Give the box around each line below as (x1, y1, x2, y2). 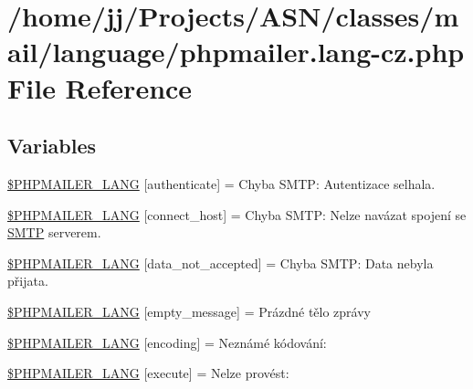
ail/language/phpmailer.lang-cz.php (7, 33, 465, 70)
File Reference (7, 68, 193, 106)
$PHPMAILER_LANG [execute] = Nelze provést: (7, 363, 289, 383)
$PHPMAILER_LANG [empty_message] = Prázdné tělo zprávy (7, 301, 371, 321)
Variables (7, 131, 97, 160)
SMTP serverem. (7, 223, 101, 242)
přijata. (7, 271, 48, 290)
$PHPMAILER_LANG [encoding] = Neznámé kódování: (7, 332, 327, 352)
